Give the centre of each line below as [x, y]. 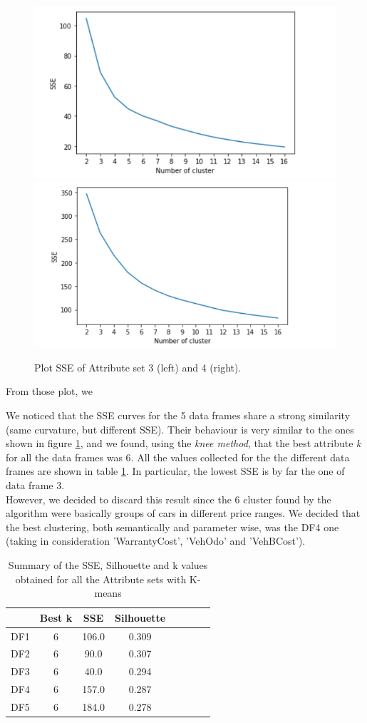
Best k [56, 617]
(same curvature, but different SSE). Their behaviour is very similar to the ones [180, 429]
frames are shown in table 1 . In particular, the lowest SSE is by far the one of [175, 471]
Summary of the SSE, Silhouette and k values [108, 564]
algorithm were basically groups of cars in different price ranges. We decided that [183, 513]
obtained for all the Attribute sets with [101, 579]
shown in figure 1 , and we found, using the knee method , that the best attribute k [183, 443]
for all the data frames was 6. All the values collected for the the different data [178, 457]
